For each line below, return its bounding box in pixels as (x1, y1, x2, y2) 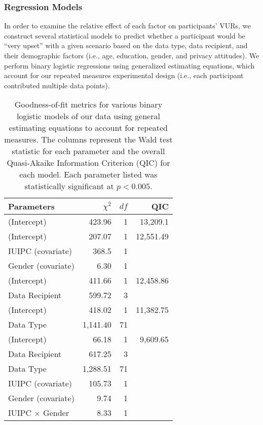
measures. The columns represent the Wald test (4, 133, 173, 146)
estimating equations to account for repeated (9, 122, 168, 134)
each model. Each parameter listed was (19, 168, 158, 181)
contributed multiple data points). (4, 80, 110, 90)
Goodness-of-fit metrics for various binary (14, 98, 163, 111)
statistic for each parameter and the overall (12, 145, 165, 157)
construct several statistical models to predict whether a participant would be (4, 30, 245, 41)
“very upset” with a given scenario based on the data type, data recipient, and (4, 40, 248, 51)
